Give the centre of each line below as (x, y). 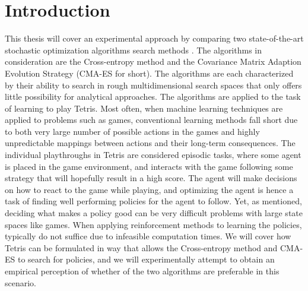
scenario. (21, 282)
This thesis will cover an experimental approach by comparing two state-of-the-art (154, 38)
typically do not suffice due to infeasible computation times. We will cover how (148, 236)
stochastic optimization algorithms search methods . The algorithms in (134, 50)
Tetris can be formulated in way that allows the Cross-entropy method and (141, 247)
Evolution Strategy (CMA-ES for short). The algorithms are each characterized (149, 73)
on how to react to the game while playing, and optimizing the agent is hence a (149, 189)
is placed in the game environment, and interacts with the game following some (149, 166)
